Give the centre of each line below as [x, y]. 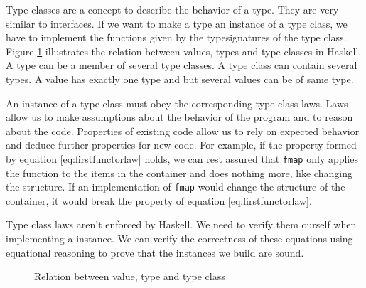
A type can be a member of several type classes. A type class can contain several [182, 65]
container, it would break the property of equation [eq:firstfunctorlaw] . [159, 200]
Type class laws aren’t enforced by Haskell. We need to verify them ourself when [181, 224]
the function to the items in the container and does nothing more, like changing [179, 172]
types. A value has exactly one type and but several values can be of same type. [180, 79]
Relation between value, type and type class [130, 276]
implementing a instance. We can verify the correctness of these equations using [179, 239]
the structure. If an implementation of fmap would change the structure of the [176, 187]
